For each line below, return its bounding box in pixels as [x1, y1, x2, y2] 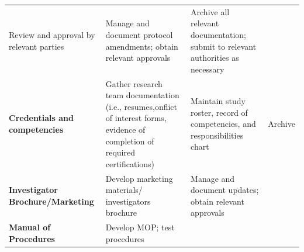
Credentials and [9, 112, 74, 124]
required [105, 146, 135, 158]
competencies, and [191, 118, 256, 130]
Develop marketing [105, 172, 173, 184]
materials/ [105, 184, 143, 196]
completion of [105, 134, 154, 147]
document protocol [105, 28, 173, 40]
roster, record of [191, 106, 248, 118]
